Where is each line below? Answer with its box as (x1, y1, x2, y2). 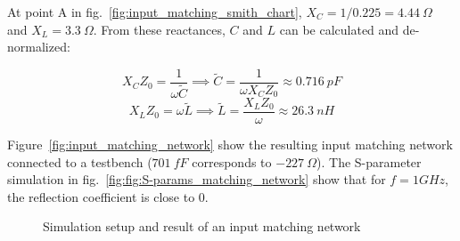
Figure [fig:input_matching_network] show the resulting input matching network (7, 134, 453, 153)
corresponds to (192, 152, 272, 171)
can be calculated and (279, 20, 399, 38)
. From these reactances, (93, 20, 226, 38)
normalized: (7, 37, 70, 56)
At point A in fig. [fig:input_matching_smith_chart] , (7, 3, 302, 20)
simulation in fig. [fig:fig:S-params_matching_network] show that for (7, 170, 386, 189)
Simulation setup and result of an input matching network (43, 217, 361, 236)
